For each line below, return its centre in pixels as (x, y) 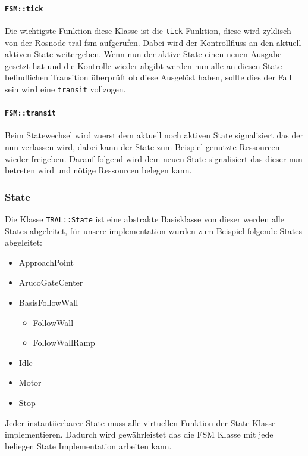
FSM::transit (30, 114)
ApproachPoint (46, 262)
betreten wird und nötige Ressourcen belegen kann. (98, 170)
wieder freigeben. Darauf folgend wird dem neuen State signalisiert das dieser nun (154, 158)
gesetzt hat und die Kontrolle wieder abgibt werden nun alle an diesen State (144, 65)
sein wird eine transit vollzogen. (65, 89)
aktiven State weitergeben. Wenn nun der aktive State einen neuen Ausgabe (143, 54)
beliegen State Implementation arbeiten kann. (88, 446)
